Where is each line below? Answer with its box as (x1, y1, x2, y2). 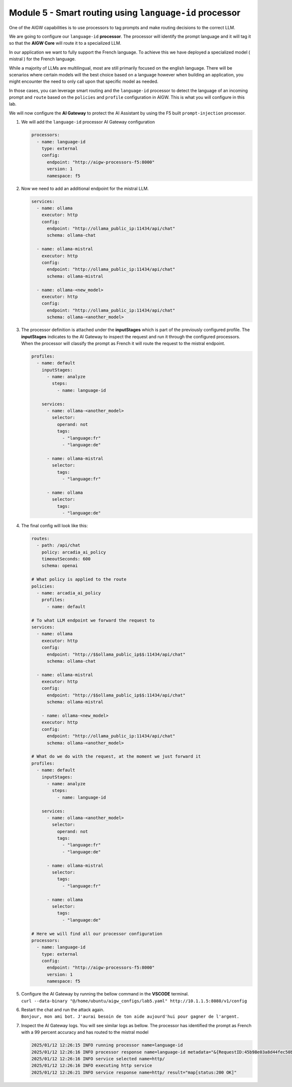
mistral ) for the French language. (9, 56, 76, 62)
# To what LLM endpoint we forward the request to (31, 617, 155, 623)
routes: (31, 535, 50, 541)
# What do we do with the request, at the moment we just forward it (31, 754, 201, 759)
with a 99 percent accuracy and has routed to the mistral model (21, 1030, 148, 1035)
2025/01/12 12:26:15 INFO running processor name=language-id (31, 1042, 183, 1048)
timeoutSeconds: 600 (41, 556, 91, 562)
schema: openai (41, 563, 78, 569)
